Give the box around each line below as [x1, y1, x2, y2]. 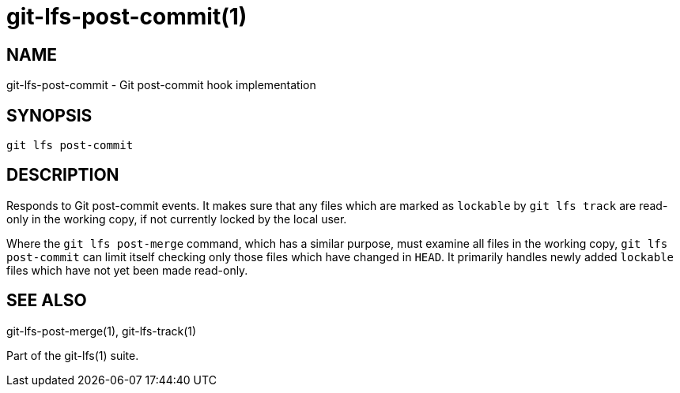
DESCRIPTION [6, 165, 119, 185]
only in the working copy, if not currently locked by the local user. [6, 211, 347, 226]
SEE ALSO [6, 290, 87, 311]
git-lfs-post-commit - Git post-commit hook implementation [6, 78, 316, 92]
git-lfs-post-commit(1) [6, 3, 247, 30]
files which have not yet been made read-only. [6, 263, 248, 277]
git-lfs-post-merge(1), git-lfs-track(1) [6, 324, 197, 338]
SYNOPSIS [6, 105, 93, 125]
